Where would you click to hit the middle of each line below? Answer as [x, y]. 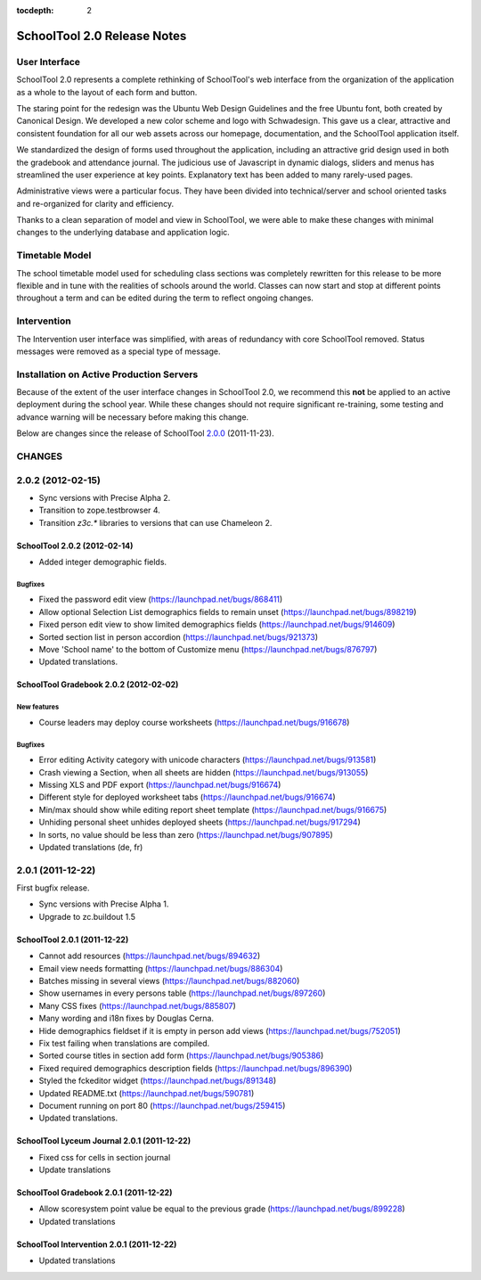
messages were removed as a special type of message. [118, 351]
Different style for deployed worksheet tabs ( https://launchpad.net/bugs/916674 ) [187, 797]
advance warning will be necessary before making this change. [133, 417]
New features [38, 707]
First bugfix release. [53, 888]
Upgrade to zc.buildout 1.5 [87, 916]
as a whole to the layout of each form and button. [107, 92]
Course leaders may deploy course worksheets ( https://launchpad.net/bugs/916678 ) [194, 722]
